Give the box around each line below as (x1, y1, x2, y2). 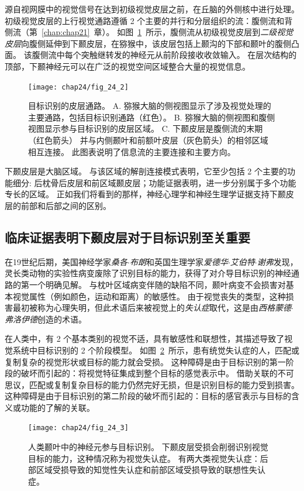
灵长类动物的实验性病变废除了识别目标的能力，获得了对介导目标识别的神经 (5, 267, 291, 279)
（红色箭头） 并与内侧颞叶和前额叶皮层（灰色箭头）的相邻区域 (28, 134, 268, 146)
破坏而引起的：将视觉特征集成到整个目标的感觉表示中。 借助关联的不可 (20, 367, 294, 379)
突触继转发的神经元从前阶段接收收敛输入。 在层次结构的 (81, 49, 297, 61)
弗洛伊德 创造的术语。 (5, 313, 87, 325)
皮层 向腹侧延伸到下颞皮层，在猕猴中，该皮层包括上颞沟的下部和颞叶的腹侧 (5, 37, 291, 49)
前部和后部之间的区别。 (20, 199, 111, 211)
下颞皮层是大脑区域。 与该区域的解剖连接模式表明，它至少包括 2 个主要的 (5, 165, 287, 177)
